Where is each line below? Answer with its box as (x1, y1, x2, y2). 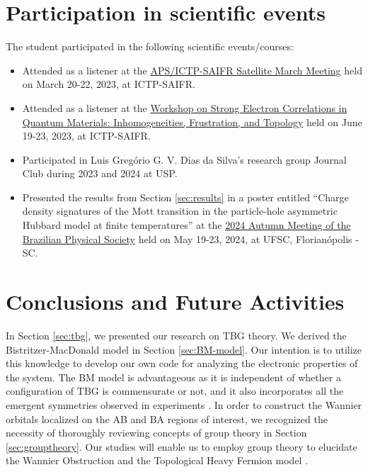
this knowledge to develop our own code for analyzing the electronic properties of (6, 356, 358, 371)
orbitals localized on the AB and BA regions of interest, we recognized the (6, 411, 328, 426)
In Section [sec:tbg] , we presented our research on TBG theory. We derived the (6, 327, 347, 342)
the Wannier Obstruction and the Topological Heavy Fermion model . (6, 453, 309, 468)
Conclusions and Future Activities (6, 287, 345, 316)
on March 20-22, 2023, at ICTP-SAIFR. (22, 77, 195, 91)
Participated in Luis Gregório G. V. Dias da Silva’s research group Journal (22, 152, 347, 167)
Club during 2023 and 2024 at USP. (22, 166, 178, 181)
